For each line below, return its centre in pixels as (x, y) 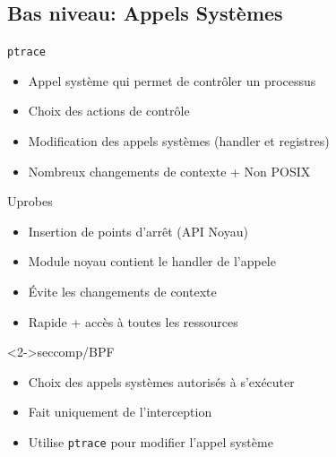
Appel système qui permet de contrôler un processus (172, 80)
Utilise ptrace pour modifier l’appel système (151, 441)
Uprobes (30, 201)
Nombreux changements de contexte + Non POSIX (169, 171)
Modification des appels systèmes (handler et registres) (179, 141)
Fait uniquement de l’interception (120, 412)
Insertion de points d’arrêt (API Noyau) (138, 231)
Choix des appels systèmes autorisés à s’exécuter (161, 381)
